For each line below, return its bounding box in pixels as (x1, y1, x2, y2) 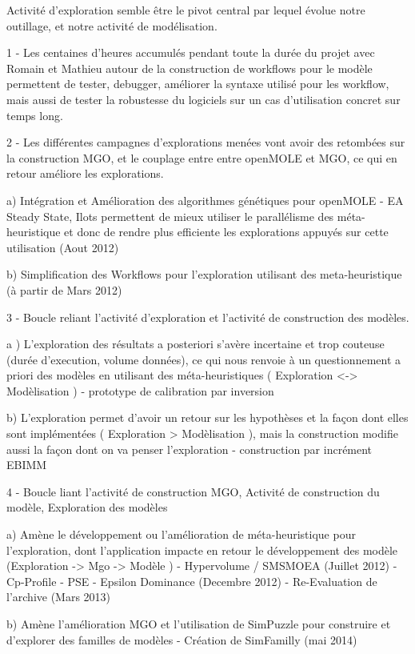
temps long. (6, 106, 63, 123)
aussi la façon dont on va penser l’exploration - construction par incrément (6, 440, 373, 457)
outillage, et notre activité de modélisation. (6, 17, 217, 34)
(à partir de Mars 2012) (6, 281, 122, 298)
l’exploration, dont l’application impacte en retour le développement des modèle (6, 541, 398, 558)
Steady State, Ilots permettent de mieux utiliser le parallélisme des (6, 207, 334, 224)
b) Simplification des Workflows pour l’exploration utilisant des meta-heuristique (6, 266, 402, 283)
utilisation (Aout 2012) (6, 239, 119, 255)
